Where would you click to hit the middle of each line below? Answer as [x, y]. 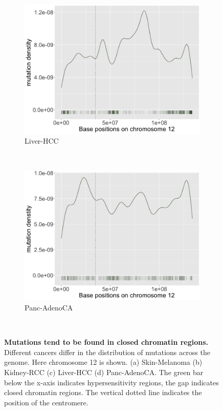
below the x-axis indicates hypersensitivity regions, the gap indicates [111, 382]
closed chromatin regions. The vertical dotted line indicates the [103, 392]
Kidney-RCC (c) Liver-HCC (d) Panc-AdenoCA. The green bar [104, 372]
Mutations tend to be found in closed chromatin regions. [106, 342]
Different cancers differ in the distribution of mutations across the [107, 352]
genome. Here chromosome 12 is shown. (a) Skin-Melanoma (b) [103, 362]
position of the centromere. [46, 402]
